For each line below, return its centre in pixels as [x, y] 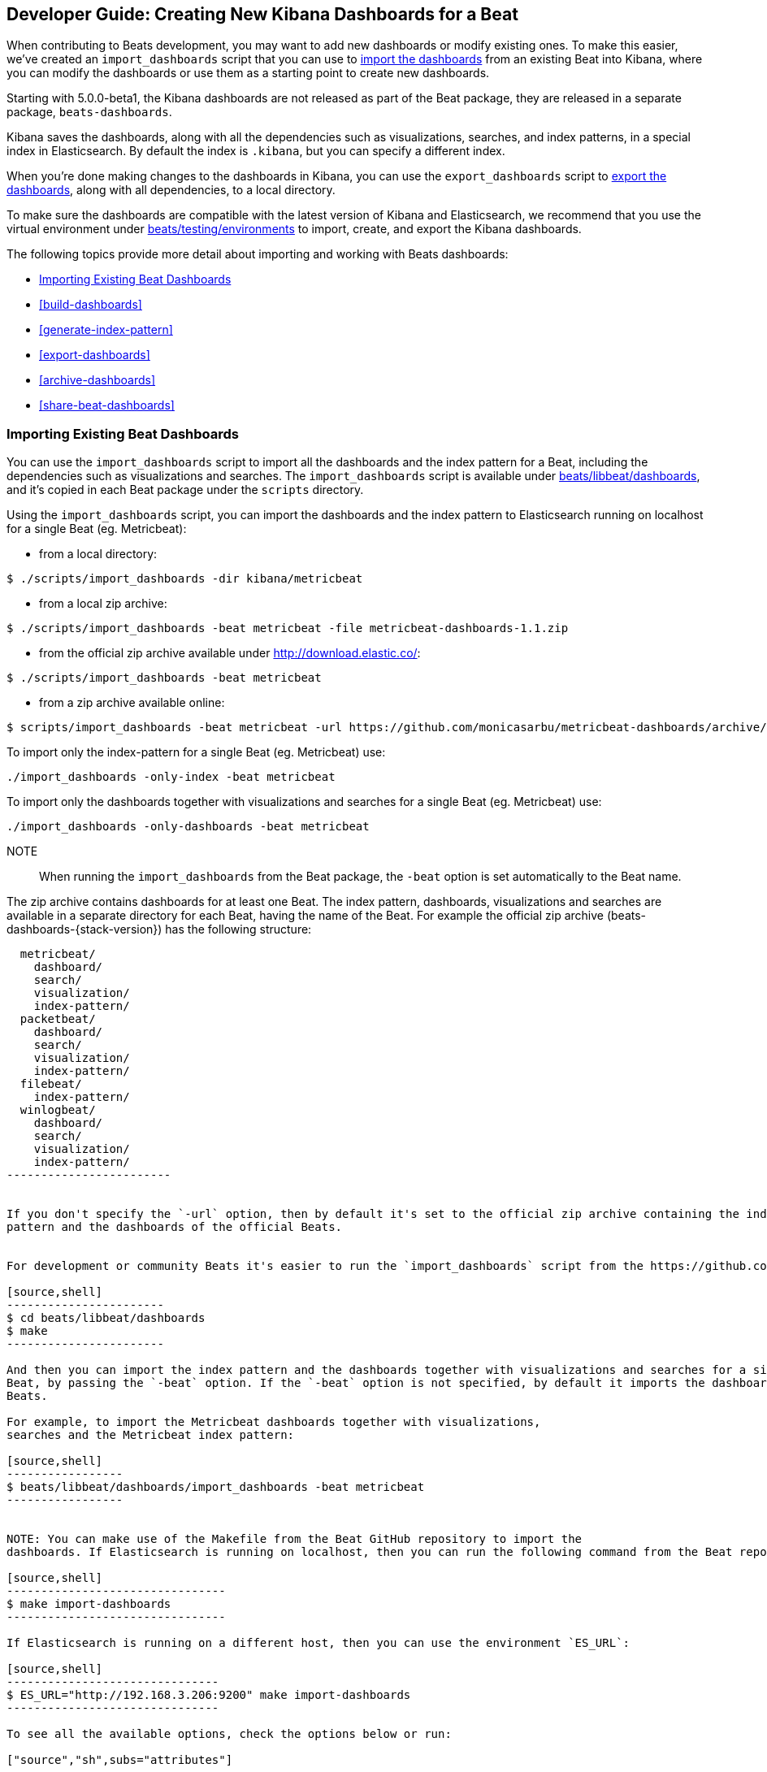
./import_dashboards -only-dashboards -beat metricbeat [188, 827]
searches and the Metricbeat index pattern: [151, 1435]
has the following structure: [238, 929]
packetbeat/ [58, 1019]
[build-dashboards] [91, 305]
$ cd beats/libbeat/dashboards [106, 1318]
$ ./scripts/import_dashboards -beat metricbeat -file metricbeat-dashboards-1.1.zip [288, 628]
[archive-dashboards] [97, 380]
